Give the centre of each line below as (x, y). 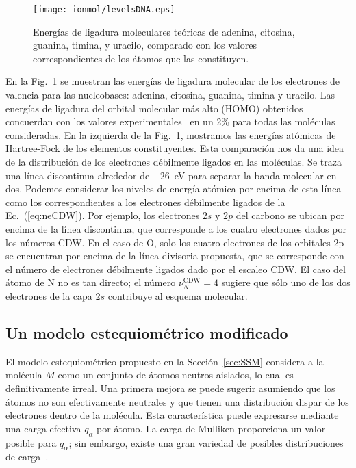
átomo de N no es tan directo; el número (91, 282)
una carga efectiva (43, 428)
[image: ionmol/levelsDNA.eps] (104, 10)
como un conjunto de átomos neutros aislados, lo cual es (176, 375)
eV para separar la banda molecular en (255, 175)
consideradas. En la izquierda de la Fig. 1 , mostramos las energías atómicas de (171, 134)
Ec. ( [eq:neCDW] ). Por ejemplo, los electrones (103, 215)
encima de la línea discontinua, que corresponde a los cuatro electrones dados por (176, 228)
